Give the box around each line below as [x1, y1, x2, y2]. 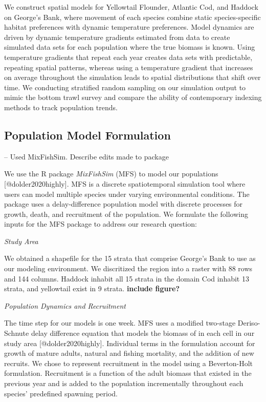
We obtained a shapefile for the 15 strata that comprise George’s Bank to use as [4, 253, 256, 264]
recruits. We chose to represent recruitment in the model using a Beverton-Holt [4, 357, 253, 368]
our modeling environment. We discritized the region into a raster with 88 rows [4, 263, 253, 274]
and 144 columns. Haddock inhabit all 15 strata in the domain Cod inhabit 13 [4, 273, 249, 284]
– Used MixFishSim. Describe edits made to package [4, 151, 169, 162]
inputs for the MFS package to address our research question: [4, 218, 197, 229]
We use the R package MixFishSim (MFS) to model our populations [4, 168, 218, 179]
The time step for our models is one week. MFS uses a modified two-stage [4, 317, 236, 328]
